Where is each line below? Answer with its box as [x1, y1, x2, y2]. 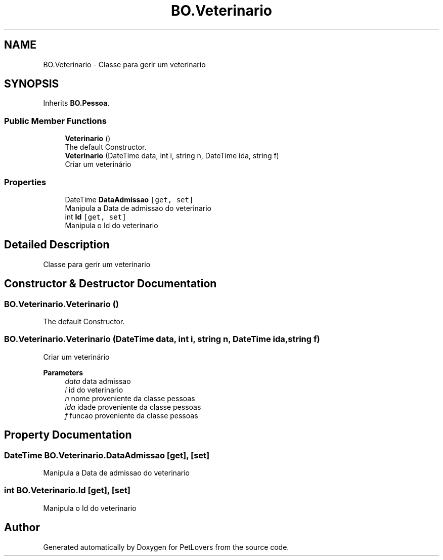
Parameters [43, 368, 83, 377]
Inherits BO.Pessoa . [43, 99, 110, 108]
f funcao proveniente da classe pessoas [65, 411, 198, 420]
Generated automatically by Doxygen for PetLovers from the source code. [43, 542, 289, 551]
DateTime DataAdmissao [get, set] [65, 195, 194, 204]
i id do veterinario [65, 385, 123, 394]
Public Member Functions [4, 115, 107, 126]
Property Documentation [4, 428, 132, 442]
